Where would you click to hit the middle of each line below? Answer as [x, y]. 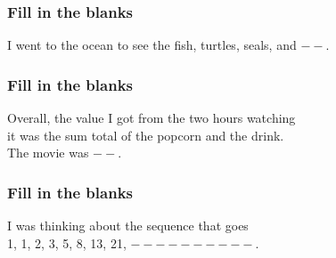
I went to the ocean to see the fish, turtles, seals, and [152, 45]
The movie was [48, 153]
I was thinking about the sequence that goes [128, 226]
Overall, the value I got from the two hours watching [152, 118]
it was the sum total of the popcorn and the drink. [146, 135]
